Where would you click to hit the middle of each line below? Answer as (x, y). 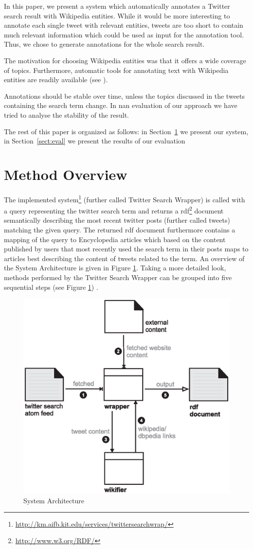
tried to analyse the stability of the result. (66, 115)
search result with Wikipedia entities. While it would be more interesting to (117, 15)
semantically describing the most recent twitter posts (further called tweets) (117, 220)
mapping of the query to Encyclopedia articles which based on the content (115, 239)
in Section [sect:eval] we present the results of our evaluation (95, 141)
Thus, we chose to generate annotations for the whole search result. (104, 44)
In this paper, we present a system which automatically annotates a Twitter (117, 6)
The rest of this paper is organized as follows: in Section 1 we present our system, (126, 131)
